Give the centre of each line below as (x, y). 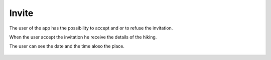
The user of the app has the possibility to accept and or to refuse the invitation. (91, 28)
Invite (21, 13)
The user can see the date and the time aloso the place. (67, 46)
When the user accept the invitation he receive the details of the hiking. (83, 37)
